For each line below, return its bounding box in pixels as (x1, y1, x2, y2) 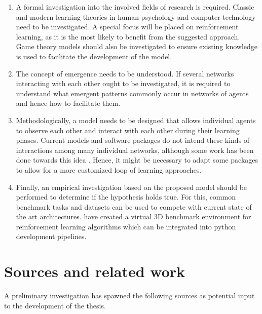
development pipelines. (16, 231, 87, 242)
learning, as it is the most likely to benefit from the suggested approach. (16, 31, 240, 42)
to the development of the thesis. (4, 300, 106, 310)
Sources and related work (4, 261, 185, 282)
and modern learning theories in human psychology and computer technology (16, 11, 256, 22)
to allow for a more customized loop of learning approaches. (16, 164, 202, 175)
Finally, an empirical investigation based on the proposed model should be (16, 181, 247, 192)
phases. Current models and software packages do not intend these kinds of (16, 135, 250, 145)
